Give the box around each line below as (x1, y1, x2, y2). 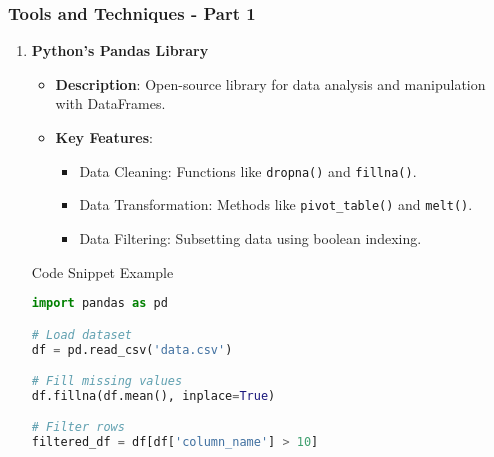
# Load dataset (31, 327, 133, 342)
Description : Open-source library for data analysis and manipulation (55, 73, 486, 94)
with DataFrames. (55, 93, 166, 114)
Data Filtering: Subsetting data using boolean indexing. (79, 227, 422, 248)
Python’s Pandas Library (31, 40, 209, 61)
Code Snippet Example (31, 261, 174, 282)
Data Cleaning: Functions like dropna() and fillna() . (79, 160, 417, 181)
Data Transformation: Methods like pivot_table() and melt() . (79, 194, 473, 215)
